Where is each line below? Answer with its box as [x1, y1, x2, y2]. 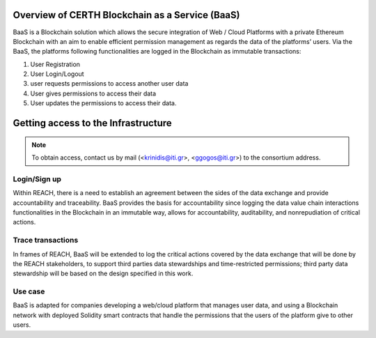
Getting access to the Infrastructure [13, 117, 172, 129]
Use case [13, 286, 45, 296]
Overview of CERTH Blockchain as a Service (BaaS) [13, 9, 240, 21]
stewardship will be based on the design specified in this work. [13, 269, 194, 278]
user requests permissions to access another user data [30, 79, 189, 88]
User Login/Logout [30, 70, 84, 78]
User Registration [30, 60, 80, 68]
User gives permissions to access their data [30, 89, 157, 98]
